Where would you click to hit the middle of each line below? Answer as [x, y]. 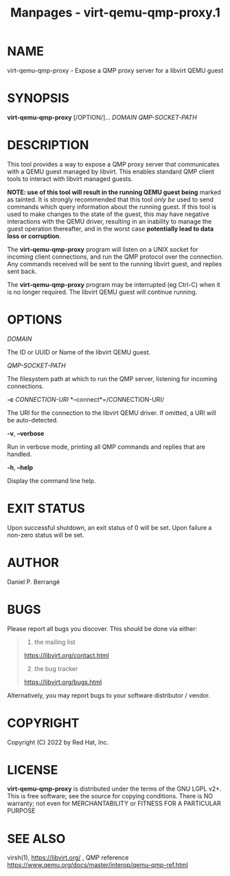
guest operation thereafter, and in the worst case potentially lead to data [111, 228]
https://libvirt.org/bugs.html [63, 682]
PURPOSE [21, 811]
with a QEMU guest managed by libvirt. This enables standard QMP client [111, 171]
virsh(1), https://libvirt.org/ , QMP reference [68, 857]
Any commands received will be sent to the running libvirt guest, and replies [115, 264]
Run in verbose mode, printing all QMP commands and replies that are [106, 447]
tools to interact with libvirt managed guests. [70, 179]
